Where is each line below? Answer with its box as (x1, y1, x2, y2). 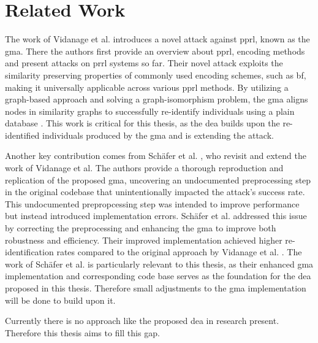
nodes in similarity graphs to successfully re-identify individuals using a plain (5, 104, 295, 117)
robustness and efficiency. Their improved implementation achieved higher (5, 233, 282, 246)
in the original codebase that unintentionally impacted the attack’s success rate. (5, 185, 305, 198)
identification (5, 245, 54, 258)
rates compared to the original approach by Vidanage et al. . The (56, 245, 302, 258)
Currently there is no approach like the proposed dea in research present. (5, 314, 279, 327)
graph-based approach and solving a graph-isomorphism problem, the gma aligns (5, 93, 308, 106)
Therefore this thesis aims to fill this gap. (5, 326, 160, 339)
